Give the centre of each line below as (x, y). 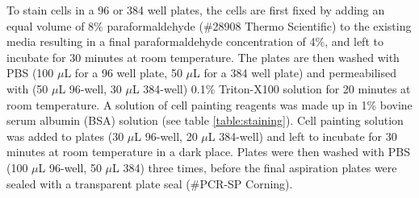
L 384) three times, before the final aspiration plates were (255, 167)
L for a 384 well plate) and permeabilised (295, 73)
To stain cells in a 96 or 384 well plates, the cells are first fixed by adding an (196, 10)
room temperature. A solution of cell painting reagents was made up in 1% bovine (209, 104)
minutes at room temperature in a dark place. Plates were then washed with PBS (208, 152)
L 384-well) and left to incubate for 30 (302, 136)
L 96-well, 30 (90, 88)
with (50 (27, 88)
